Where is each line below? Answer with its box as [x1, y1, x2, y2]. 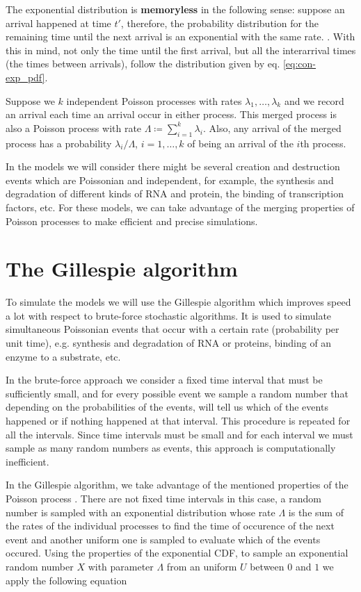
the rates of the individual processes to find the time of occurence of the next [6, 518, 335, 533]
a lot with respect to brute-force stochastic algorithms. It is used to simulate [6, 308, 332, 322]
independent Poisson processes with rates [66, 93, 242, 108]
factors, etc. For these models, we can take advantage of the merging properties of [6, 199, 355, 214]
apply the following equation [6, 573, 127, 587]
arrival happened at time [6, 15, 111, 30]
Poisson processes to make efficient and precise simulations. [6, 213, 258, 228]
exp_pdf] [6, 69, 45, 84]
